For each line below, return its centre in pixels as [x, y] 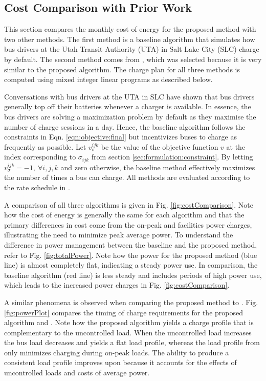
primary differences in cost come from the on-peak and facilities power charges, [128, 224]
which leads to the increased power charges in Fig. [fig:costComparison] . [117, 285]
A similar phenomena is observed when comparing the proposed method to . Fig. [131, 302]
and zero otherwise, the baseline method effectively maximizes [158, 167]
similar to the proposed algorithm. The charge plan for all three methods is [122, 69]
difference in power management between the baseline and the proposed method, [131, 244]
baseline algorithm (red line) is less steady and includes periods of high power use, [133, 275]
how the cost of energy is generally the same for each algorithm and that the [124, 215]
